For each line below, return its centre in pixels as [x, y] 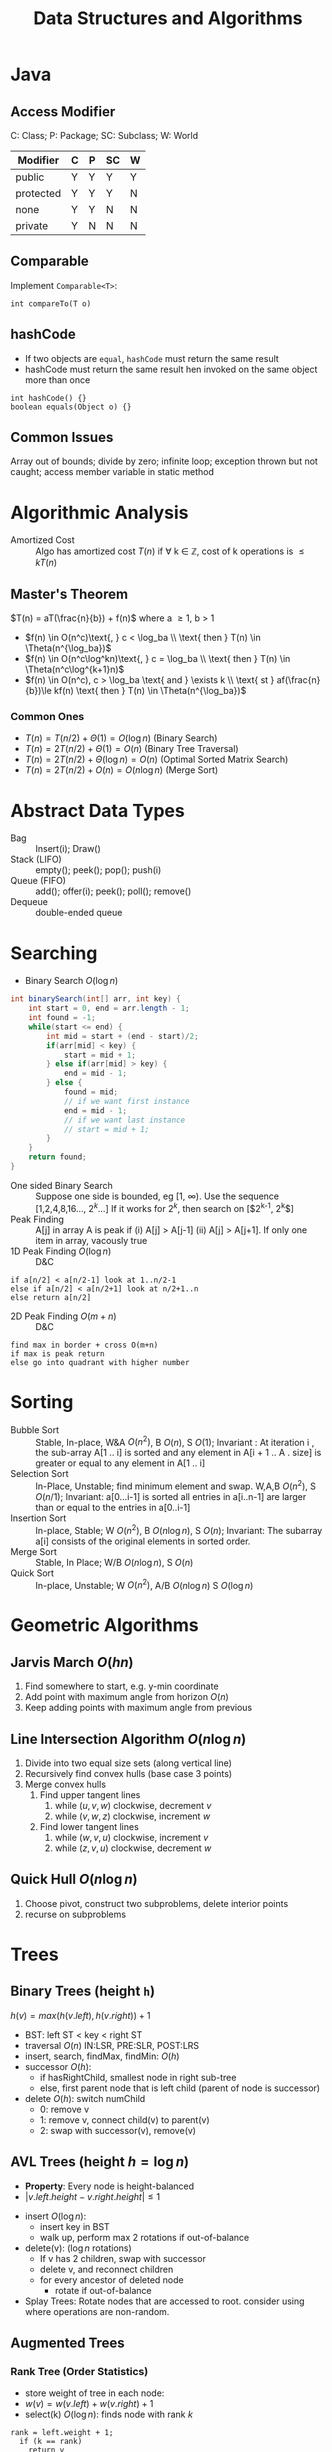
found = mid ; [90, 1092]
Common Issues [62, 437]
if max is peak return [57, 1353]
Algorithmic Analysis [99, 512]
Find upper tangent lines [90, 1795]
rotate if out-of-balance [103, 2290]
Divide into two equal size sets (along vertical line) [128, 1763]
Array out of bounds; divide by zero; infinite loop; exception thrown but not [164, 461]
